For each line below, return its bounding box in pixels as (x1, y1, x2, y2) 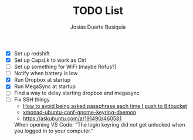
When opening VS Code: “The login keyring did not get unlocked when (13, 121, 185, 128)
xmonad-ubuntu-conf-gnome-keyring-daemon (22, 109, 136, 116)
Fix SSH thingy (13, 96, 50, 103)
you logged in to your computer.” (13, 127, 94, 135)
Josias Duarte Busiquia (70, 23, 126, 30)
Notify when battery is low (13, 70, 78, 77)
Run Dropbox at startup (13, 76, 71, 83)
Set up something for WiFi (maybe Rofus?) (13, 63, 117, 71)
